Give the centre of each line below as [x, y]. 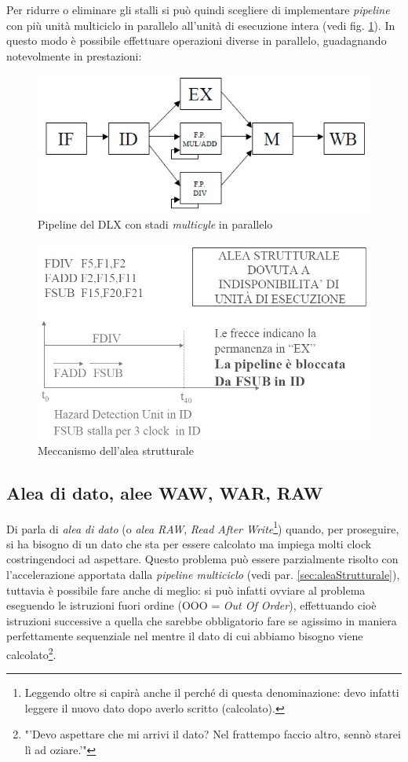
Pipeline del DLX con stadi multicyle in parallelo [155, 223]
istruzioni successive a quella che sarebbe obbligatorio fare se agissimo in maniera [202, 620]
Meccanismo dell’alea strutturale [116, 450]
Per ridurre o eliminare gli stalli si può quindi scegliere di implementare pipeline [198, 9]
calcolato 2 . [31, 653]
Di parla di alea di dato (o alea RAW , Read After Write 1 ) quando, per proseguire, [203, 527]
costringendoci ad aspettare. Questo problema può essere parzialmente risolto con [202, 559]
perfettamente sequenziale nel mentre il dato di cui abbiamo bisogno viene [185, 636]
